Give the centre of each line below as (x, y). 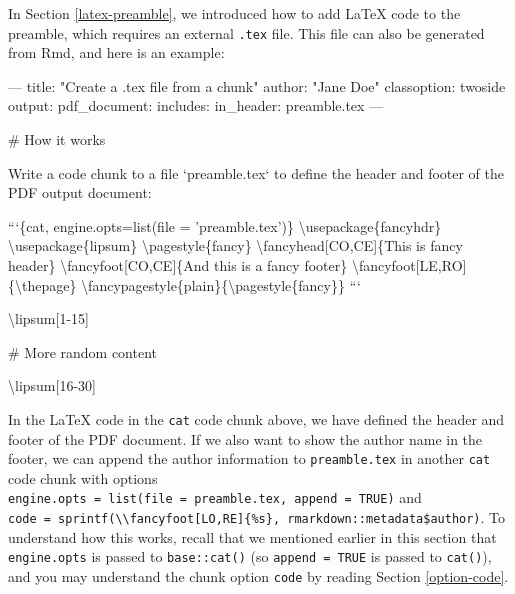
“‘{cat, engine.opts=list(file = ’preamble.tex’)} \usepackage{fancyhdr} (225, 225)
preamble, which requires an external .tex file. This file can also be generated (246, 32)
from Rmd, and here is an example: (116, 52)
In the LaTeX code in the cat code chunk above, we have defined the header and (256, 418)
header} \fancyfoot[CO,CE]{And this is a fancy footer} (178, 265)
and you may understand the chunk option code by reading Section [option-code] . (258, 576)
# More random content (83, 351)
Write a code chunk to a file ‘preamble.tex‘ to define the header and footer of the (256, 172)
